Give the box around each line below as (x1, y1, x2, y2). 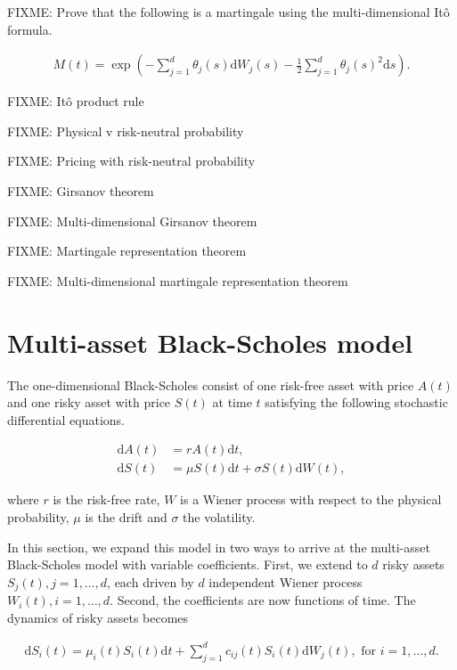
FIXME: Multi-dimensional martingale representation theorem (7, 271, 348, 290)
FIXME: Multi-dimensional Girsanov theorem (7, 211, 257, 230)
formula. (7, 20, 53, 38)
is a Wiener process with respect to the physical (180, 490, 442, 509)
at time (212, 393, 252, 412)
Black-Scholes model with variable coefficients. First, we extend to (7, 555, 368, 574)
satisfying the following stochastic (265, 393, 448, 412)
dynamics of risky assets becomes (7, 608, 189, 626)
